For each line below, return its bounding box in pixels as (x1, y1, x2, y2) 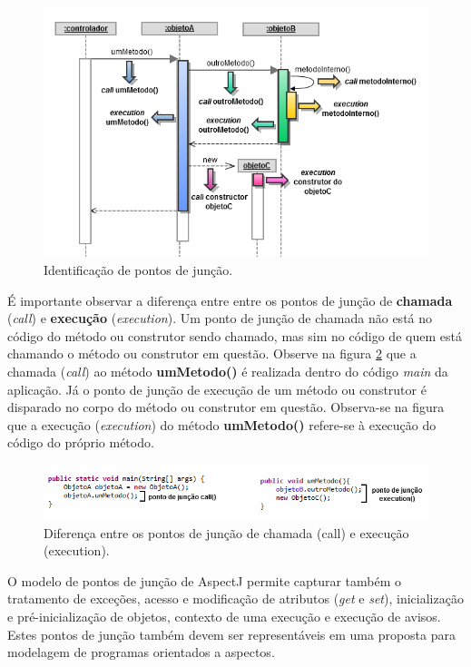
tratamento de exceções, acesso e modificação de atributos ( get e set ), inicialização (7, 589, 464, 608)
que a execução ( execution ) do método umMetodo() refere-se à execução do (7, 415, 437, 434)
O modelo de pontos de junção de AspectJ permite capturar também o (7, 571, 402, 590)
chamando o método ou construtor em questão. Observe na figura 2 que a (7, 344, 417, 363)
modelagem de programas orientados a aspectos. (7, 642, 275, 662)
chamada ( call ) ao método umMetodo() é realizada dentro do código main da (7, 362, 448, 381)
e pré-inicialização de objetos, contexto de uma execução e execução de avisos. (7, 606, 441, 625)
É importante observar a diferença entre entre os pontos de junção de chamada (7, 290, 453, 309)
